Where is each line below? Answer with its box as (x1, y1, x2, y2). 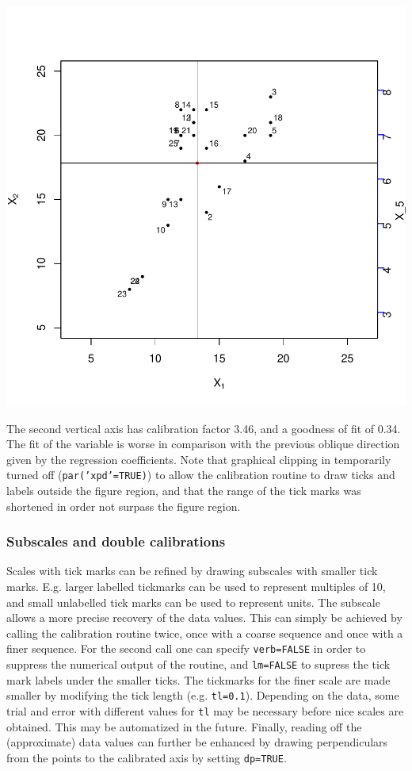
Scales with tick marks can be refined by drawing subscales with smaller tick (6, 562, 378, 579)
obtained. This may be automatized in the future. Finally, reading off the (6, 718, 362, 735)
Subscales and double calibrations (6, 531, 226, 551)
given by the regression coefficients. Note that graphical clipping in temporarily (6, 451, 391, 467)
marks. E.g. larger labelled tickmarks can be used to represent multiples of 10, (6, 578, 386, 595)
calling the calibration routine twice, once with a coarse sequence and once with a (6, 624, 403, 641)
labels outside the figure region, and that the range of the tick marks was (6, 482, 361, 499)
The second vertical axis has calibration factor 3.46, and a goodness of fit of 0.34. (6, 420, 401, 436)
